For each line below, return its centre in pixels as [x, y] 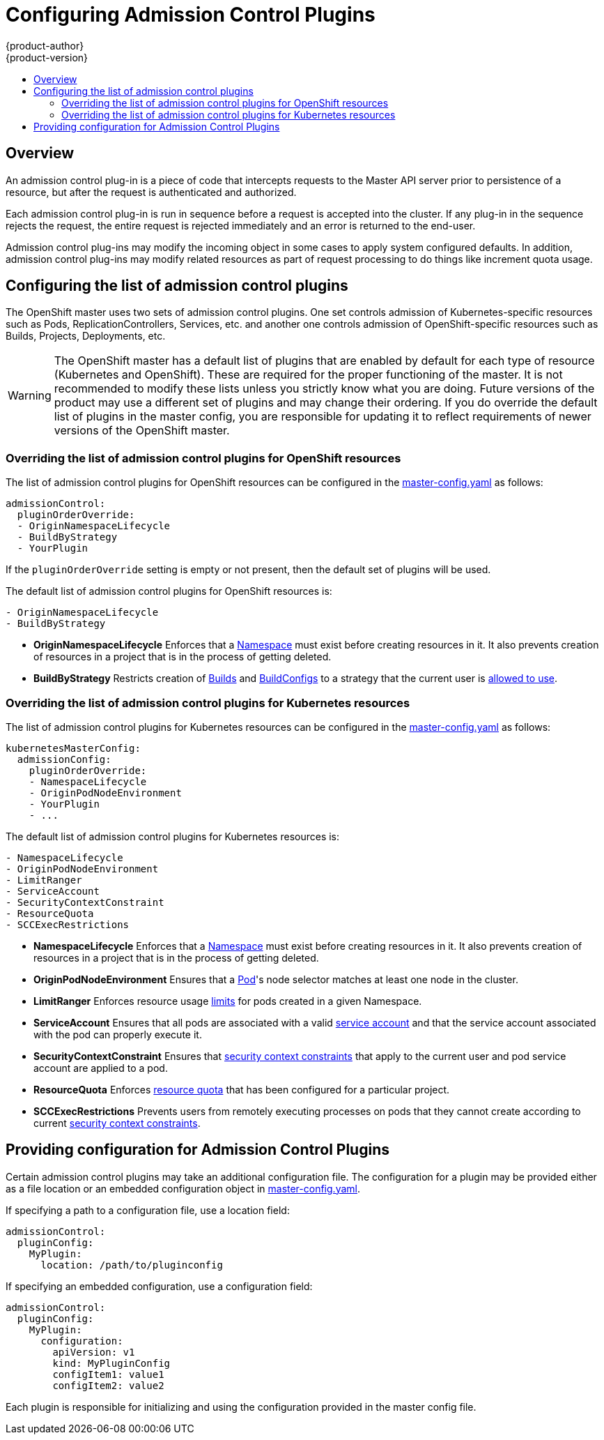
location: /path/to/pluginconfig [132, 1265]
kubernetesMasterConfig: [73, 748]
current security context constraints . [117, 1123]
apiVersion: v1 [94, 1352]
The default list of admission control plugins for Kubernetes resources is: [173, 836]
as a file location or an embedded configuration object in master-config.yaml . [183, 1188]
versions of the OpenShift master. [142, 431]
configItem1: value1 [108, 1374]
